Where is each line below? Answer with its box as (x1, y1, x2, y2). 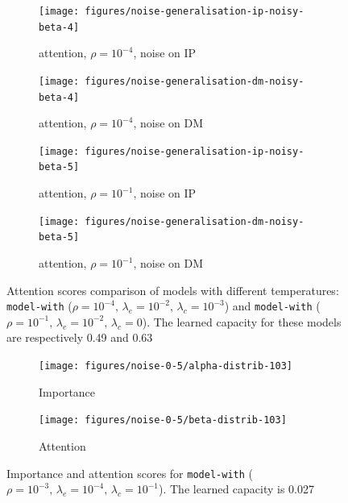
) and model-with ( (224, 297, 321, 314)
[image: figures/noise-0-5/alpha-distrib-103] (39, 360, 292, 372)
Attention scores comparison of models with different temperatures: (6, 281, 339, 298)
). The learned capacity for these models (142, 313, 342, 330)
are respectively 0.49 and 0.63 (6, 329, 153, 346)
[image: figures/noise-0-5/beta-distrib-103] (39, 414, 287, 426)
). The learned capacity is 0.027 (159, 480, 315, 497)
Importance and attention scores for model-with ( (6, 464, 253, 481)
